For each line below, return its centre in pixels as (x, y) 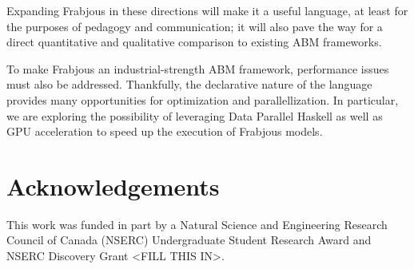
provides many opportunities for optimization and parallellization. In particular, (203, 99)
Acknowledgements (113, 186)
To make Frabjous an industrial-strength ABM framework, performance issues (198, 68)
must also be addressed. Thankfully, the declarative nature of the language (189, 84)
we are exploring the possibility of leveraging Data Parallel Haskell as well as (195, 115)
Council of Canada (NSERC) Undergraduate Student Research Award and (189, 240)
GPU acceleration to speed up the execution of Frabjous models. (165, 131)
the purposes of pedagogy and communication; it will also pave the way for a (195, 26)
